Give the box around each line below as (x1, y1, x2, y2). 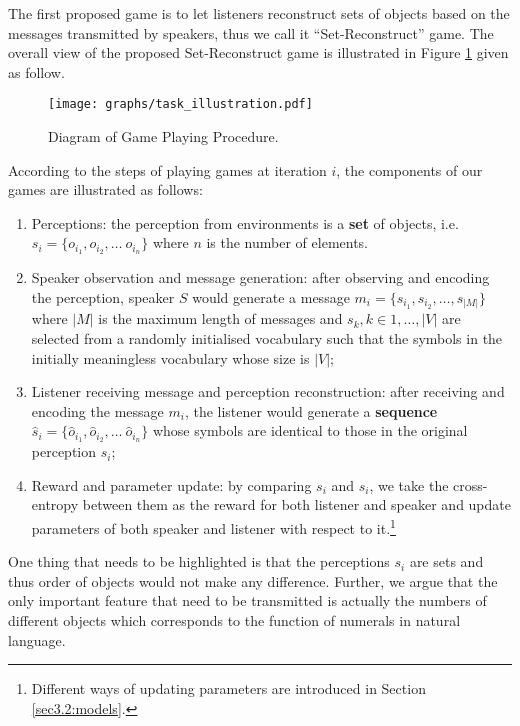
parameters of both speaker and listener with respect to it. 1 (31, 514, 396, 538)
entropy (31, 494, 79, 515)
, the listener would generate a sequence (184, 400, 438, 421)
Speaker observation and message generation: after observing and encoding (31, 267, 490, 288)
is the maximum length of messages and (98, 308, 343, 329)
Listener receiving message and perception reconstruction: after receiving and (31, 381, 505, 402)
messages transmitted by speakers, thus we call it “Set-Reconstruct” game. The (8, 22, 494, 43)
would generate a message (192, 286, 350, 307)
